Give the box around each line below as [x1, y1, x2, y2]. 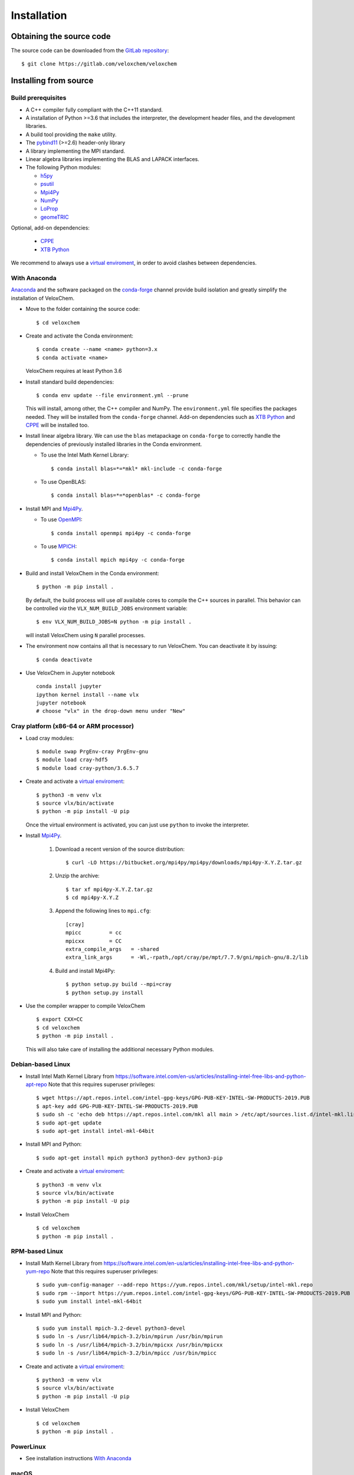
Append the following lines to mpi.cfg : [55, 907, 151, 914]
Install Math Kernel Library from [25, 1260, 103, 1267]
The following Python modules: [25, 164, 101, 171]
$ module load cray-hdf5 [36, 756, 108, 763]
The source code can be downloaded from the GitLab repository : [11, 47, 169, 54]
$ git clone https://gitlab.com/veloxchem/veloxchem [21, 61, 177, 67]
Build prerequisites [11, 94, 67, 102]
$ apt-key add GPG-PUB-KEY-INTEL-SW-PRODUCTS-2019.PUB [36, 1103, 198, 1109]
